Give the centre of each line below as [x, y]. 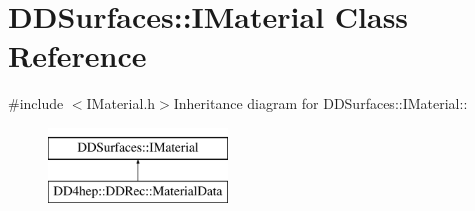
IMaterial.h [121, 103]
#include [36, 103]
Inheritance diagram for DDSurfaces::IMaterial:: [320, 103]
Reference [77, 55]
